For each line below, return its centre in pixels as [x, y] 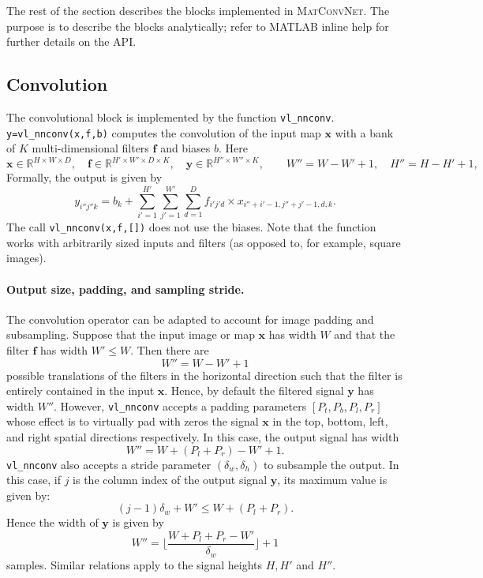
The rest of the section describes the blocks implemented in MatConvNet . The [198, 10]
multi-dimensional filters [90, 148]
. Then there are [170, 349]
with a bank [364, 132]
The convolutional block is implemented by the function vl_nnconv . [170, 116]
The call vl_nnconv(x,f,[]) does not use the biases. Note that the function [191, 227]
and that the [365, 334]
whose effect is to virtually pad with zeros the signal [133, 421]
